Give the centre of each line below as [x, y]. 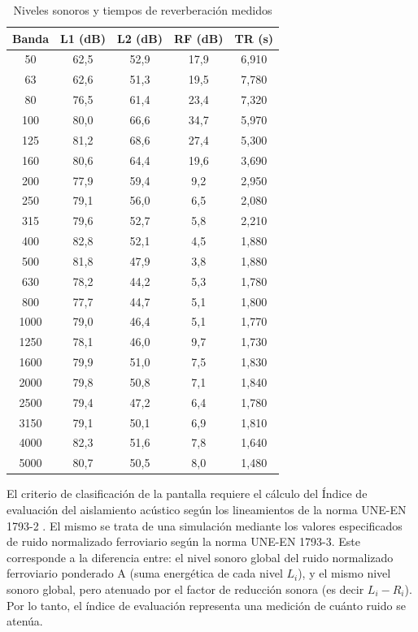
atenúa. [25, 621]
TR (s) [254, 38]
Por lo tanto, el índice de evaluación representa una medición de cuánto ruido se [206, 605]
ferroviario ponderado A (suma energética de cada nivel [145, 573]
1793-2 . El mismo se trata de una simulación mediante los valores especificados [205, 525]
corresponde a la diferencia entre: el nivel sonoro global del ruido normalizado [200, 557]
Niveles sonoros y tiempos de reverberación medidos [143, 10]
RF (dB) [199, 38]
